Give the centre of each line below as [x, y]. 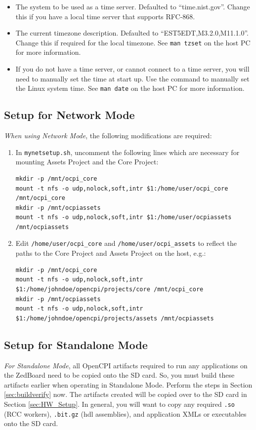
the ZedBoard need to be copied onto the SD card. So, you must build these [119, 375]
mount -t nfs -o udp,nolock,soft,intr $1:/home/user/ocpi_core [122, 188]
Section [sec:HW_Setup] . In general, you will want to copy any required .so [119, 404]
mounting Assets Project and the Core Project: [87, 162]
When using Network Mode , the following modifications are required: [108, 136]
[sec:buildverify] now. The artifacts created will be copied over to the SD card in [126, 394]
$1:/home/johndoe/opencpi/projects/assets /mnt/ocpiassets [115, 318]
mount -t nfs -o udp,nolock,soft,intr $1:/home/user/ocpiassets [124, 217]
